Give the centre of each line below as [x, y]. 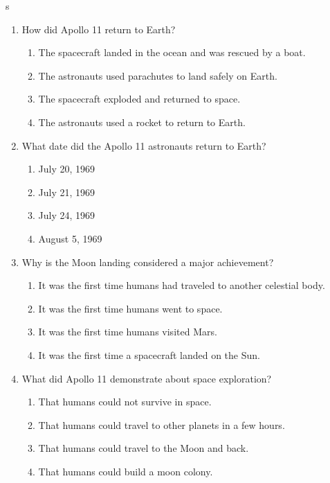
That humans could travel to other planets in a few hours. [162, 424]
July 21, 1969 [67, 192]
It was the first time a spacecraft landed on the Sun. [149, 354]
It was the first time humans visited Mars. [128, 332]
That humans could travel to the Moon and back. [144, 448]
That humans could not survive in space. [125, 402]
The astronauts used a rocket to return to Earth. [142, 122]
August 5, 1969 [70, 238]
